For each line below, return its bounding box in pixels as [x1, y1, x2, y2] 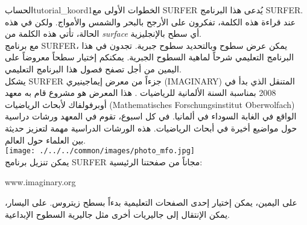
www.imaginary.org [5, 176, 76, 188]
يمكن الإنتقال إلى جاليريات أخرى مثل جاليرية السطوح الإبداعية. [5, 208, 230, 220]
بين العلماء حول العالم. [5, 133, 86, 146]
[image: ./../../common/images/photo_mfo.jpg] [5, 147, 195, 156]
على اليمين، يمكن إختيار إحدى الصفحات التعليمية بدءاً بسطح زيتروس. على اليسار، [5, 195, 297, 208]
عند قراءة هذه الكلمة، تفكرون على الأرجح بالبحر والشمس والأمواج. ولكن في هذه [5, 15, 296, 28]
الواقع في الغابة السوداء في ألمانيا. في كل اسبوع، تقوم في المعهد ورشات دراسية [5, 110, 297, 122]
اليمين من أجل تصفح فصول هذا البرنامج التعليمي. [5, 62, 182, 75]
